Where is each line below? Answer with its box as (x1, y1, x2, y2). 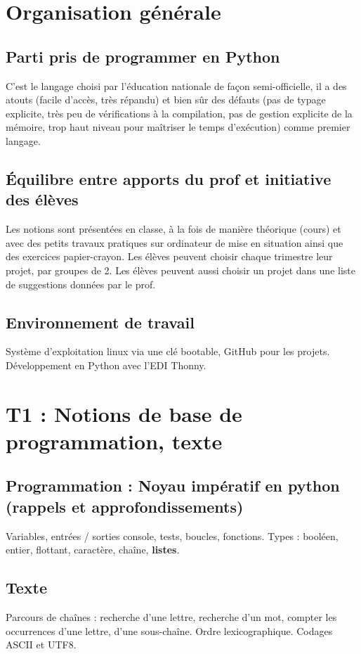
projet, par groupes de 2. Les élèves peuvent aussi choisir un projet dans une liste (6, 262, 355, 277)
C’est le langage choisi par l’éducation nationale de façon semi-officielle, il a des (6, 78, 347, 93)
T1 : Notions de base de (6, 399, 242, 428)
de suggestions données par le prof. (6, 276, 156, 291)
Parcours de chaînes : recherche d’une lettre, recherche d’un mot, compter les (6, 610, 337, 624)
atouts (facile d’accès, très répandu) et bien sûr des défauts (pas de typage (6, 92, 326, 107)
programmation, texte (6, 426, 223, 455)
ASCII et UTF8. (6, 637, 77, 652)
